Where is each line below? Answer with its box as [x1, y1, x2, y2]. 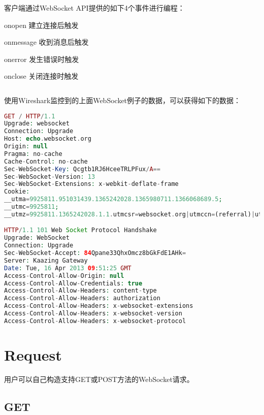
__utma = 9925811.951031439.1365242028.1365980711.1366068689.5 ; [4, 196, 222, 203]
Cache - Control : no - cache [4, 157, 88, 165]
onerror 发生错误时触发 [4, 53, 79, 64]
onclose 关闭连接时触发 [4, 71, 79, 81]
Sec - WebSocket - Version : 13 [4, 173, 95, 180]
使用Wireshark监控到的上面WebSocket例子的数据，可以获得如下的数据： [4, 94, 241, 105]
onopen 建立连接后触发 [4, 19, 79, 30]
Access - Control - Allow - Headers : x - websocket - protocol [4, 317, 186, 325]
